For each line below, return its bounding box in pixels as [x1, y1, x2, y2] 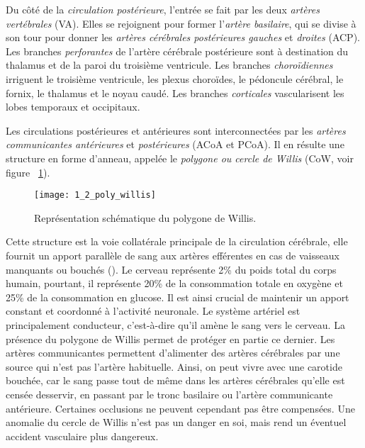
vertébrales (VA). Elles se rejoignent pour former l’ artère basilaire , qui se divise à [6, 16, 356, 30]
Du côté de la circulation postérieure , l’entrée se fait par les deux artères [6, 2, 320, 16]
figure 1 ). [6, 164, 50, 179]
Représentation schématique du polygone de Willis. [34, 210, 257, 225]
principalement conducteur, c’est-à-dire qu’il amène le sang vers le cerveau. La [6, 317, 345, 332]
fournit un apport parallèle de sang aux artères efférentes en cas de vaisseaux [6, 247, 339, 262]
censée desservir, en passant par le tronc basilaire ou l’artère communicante [6, 386, 333, 401]
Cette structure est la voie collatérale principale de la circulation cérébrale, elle [6, 234, 348, 249]
